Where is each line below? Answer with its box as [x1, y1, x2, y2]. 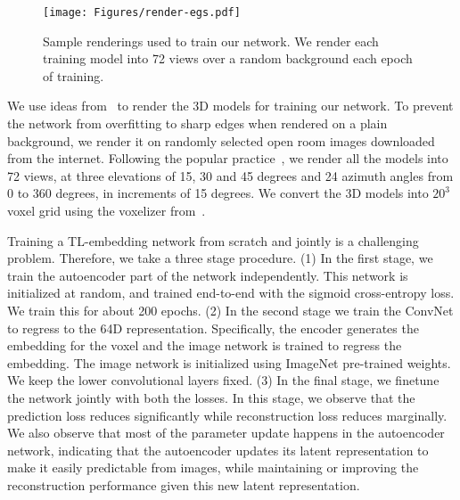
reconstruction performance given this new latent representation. [7, 475, 360, 494]
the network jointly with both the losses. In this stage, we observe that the [7, 388, 415, 406]
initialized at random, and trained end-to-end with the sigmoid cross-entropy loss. [7, 283, 455, 302]
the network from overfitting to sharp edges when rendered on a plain [7, 114, 388, 133]
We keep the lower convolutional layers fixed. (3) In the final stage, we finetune [7, 371, 439, 389]
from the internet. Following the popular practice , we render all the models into [7, 149, 448, 168]
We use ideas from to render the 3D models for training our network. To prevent [7, 96, 454, 115]
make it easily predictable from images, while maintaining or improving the [7, 458, 419, 477]
